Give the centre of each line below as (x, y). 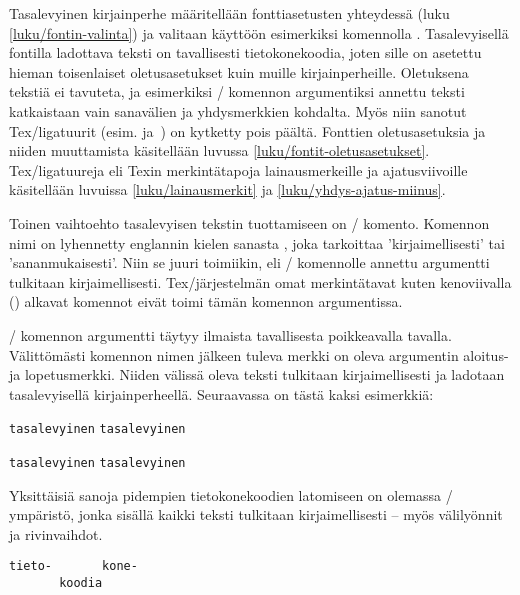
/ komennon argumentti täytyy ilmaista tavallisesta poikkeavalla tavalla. (230, 334)
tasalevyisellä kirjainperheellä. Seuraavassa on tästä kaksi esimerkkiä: (221, 393)
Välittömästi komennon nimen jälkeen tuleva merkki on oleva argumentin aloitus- (259, 354)
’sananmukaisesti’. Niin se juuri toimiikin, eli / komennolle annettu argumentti (249, 262)
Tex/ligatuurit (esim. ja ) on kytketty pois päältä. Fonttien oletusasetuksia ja (247, 130)
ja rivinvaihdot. (56, 533)
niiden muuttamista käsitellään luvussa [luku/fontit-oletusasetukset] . (219, 150)
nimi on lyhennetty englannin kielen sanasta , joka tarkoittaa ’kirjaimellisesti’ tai (257, 242)
